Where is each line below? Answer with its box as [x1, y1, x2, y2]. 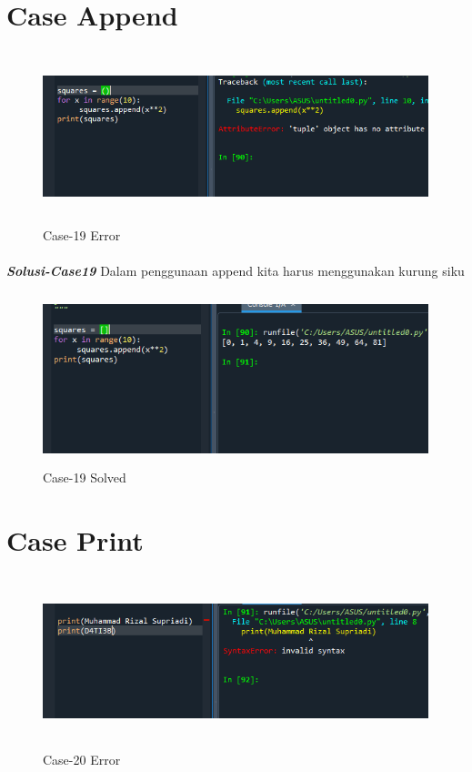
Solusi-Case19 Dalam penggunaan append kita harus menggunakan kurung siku [6, 260, 465, 279]
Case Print [6, 521, 144, 558]
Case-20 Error [43, 750, 121, 769]
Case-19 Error [43, 225, 121, 244]
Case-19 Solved [43, 468, 126, 487]
